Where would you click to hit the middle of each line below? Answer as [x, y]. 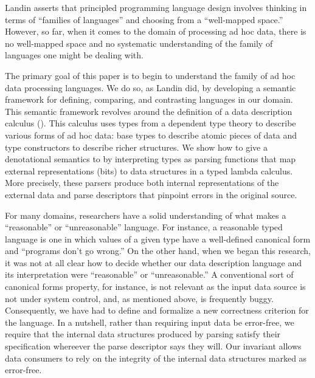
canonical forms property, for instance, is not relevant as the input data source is [155, 287]
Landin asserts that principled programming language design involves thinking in [156, 7]
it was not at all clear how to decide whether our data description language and [153, 262]
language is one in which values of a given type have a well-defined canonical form [158, 239]
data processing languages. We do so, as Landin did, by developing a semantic [151, 87]
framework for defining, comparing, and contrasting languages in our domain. [149, 99]
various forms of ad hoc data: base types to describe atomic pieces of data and [151, 135]
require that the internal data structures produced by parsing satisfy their [143, 334]
